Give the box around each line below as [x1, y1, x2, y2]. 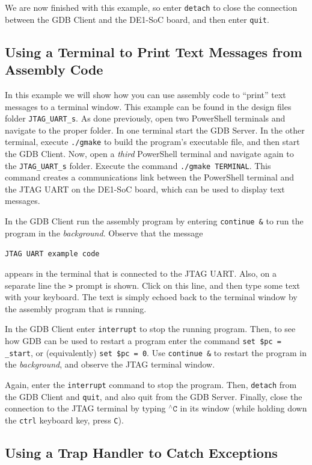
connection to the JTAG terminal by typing [5, 402, 166, 414]
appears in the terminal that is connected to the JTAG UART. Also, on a [5, 266, 277, 279]
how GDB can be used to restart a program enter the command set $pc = [5, 334, 281, 347]
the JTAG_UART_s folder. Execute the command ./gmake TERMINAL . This [5, 159, 271, 171]
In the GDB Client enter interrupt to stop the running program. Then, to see [5, 322, 296, 335]
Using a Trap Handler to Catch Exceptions [5, 443, 278, 461]
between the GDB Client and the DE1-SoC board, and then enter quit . [5, 13, 269, 25]
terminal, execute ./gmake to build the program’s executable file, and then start [5, 135, 300, 148]
